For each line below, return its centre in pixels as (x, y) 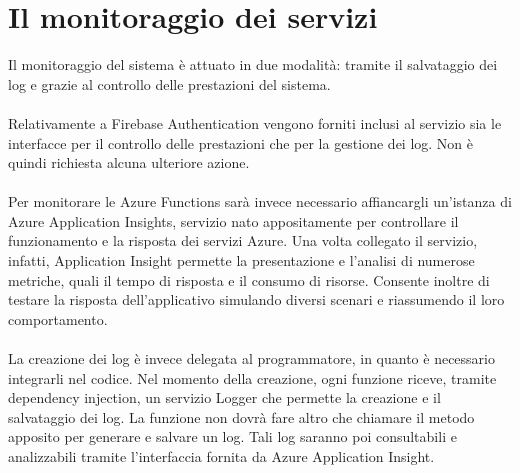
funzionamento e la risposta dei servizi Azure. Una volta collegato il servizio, (243, 240)
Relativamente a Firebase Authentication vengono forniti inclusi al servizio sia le (255, 122)
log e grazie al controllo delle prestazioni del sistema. (169, 83)
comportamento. (58, 318)
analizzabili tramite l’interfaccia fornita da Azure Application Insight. (221, 456)
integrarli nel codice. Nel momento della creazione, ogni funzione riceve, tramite (252, 377)
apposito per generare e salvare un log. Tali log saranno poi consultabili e (232, 436)
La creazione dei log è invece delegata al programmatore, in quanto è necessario (251, 358)
